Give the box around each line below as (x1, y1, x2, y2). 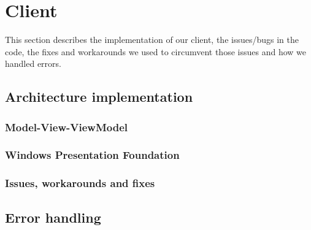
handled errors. (5, 57, 61, 70)
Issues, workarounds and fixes (5, 175, 155, 191)
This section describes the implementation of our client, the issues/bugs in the (5, 33, 299, 46)
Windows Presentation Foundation (5, 147, 180, 163)
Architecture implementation (5, 87, 193, 106)
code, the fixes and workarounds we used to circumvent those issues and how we (5, 45, 306, 58)
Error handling (5, 207, 101, 226)
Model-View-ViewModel (5, 119, 128, 134)
